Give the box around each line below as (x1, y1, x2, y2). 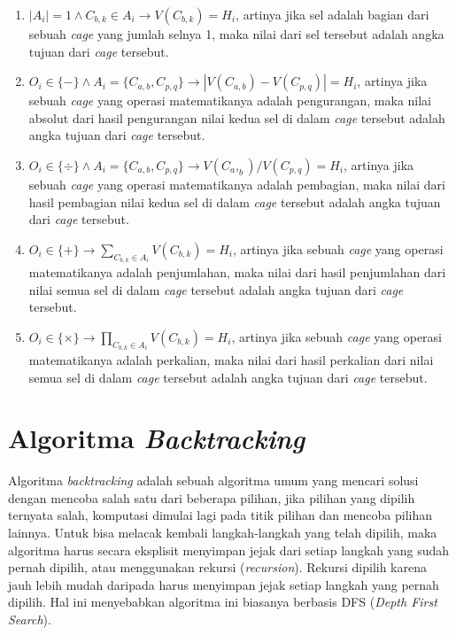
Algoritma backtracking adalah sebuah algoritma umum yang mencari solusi (8, 471, 419, 490)
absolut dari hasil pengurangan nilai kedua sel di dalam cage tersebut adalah (28, 108, 445, 127)
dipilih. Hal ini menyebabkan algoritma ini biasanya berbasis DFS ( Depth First (8, 592, 437, 611)
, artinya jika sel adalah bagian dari (236, 5, 429, 23)
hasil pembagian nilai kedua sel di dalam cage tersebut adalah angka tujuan (28, 192, 441, 211)
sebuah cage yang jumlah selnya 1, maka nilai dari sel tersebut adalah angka (28, 25, 444, 43)
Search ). (8, 610, 51, 628)
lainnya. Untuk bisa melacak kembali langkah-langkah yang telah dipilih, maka (8, 523, 437, 542)
